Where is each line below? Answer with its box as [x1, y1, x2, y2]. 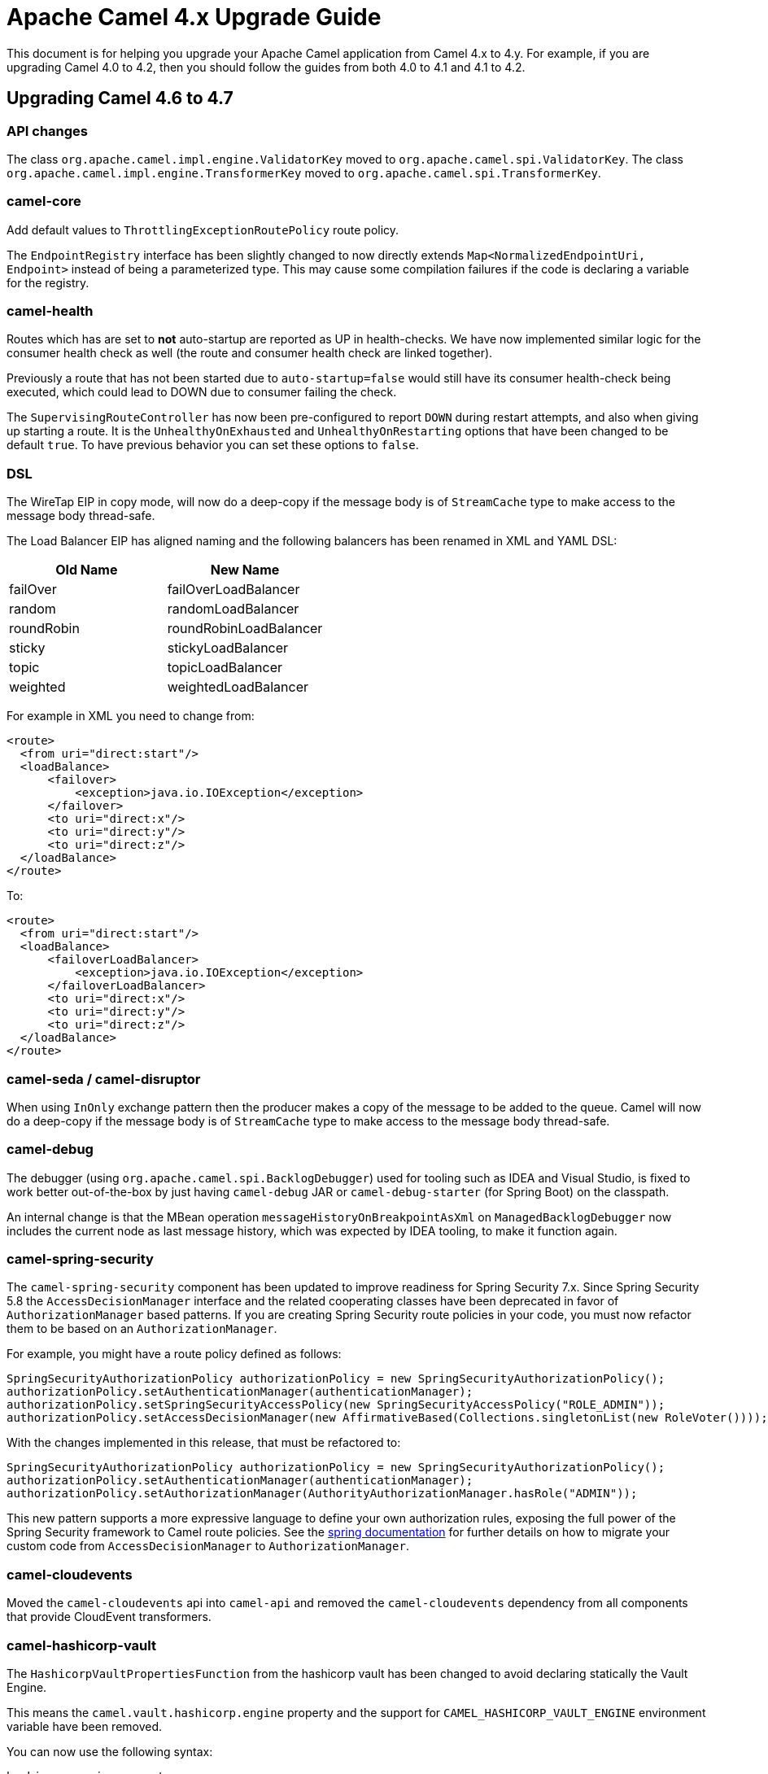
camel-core [7, 193, 81, 210]
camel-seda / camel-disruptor [7, 1070, 201, 1087]
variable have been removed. [7, 1719, 163, 1733]
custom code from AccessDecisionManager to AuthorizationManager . [7, 1539, 409, 1553]
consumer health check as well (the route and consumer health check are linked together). [7, 346, 493, 360]
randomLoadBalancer [167, 601, 299, 618]
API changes [7, 122, 89, 139]
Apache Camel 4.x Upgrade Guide [7, 3, 382, 31]
